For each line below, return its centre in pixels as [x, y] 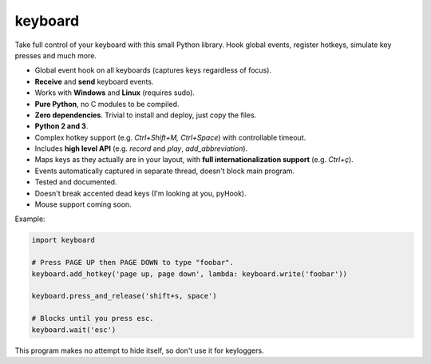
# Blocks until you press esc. [93, 318]
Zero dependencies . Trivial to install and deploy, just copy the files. [146, 115]
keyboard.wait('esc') [74, 330]
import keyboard [63, 240]
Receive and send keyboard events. [94, 81]
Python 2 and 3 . [61, 126]
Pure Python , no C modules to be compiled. [107, 104]
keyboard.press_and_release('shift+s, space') [124, 296]
